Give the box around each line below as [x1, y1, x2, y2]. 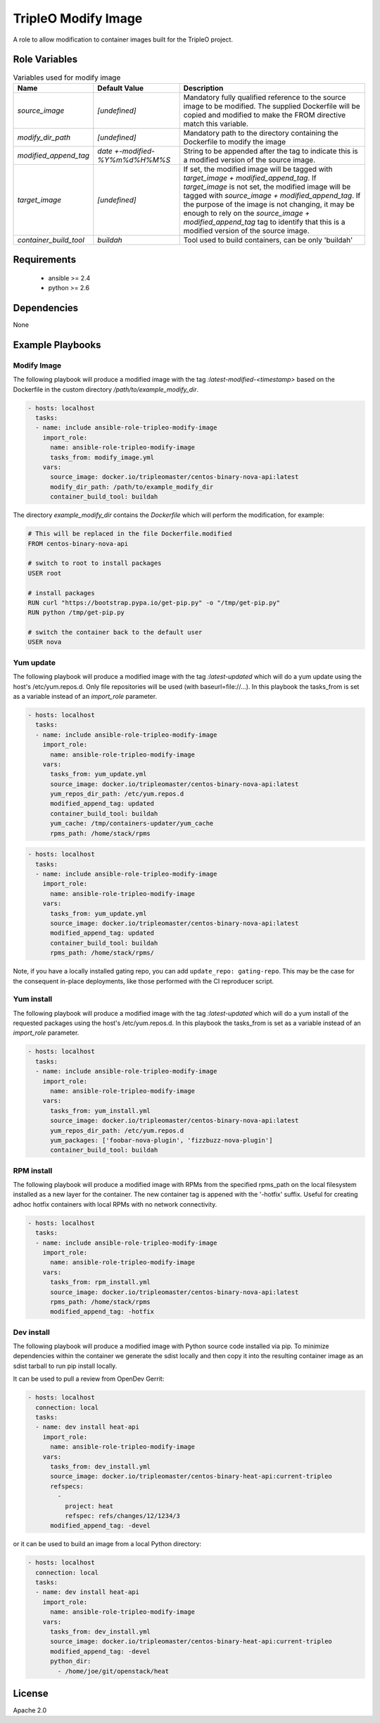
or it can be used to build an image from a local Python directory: [13, 1540, 202, 1548]
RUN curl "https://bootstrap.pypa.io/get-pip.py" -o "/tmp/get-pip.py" [27, 599, 281, 607]
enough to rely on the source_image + [183, 208, 310, 218]
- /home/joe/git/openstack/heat [57, 1667, 169, 1675]
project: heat [64, 1502, 114, 1510]
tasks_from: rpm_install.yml [50, 1279, 151, 1286]
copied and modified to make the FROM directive [183, 110, 346, 120]
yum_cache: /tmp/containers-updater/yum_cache [50, 819, 214, 828]
